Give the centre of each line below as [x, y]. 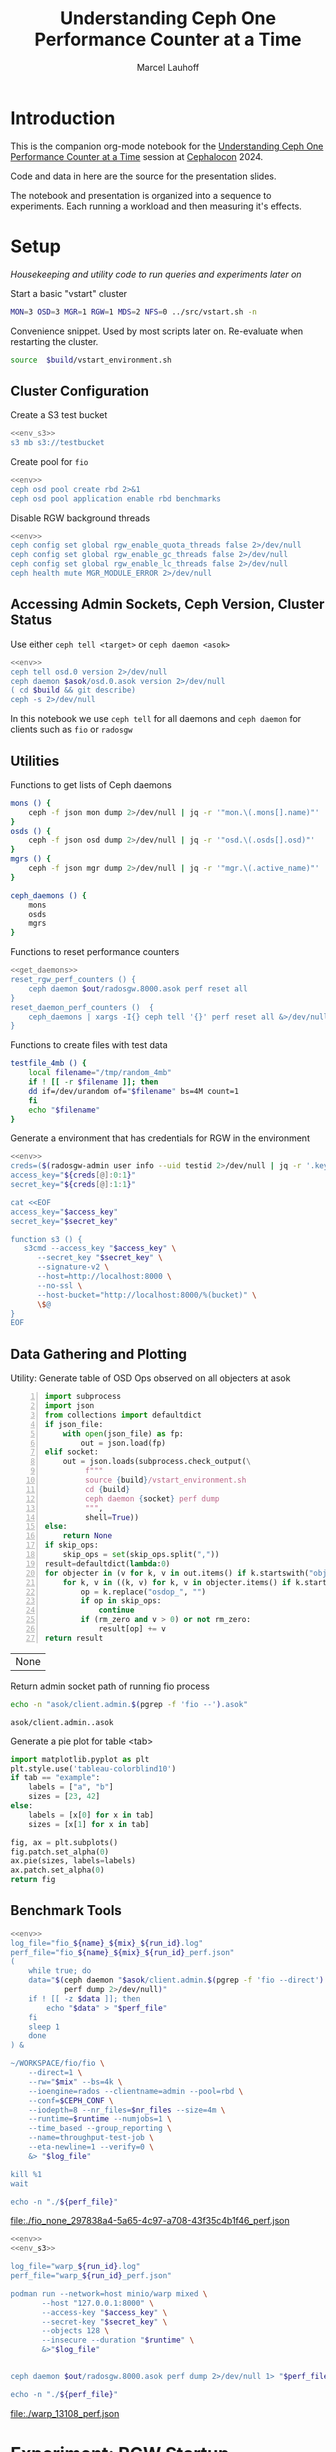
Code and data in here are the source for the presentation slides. [143, 176]
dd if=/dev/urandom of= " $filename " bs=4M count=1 [134, 1091]
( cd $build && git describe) [73, 690]
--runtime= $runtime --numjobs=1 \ [100, 2119]
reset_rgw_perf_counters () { [73, 980]
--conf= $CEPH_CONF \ [71, 2100]
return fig [33, 1880]
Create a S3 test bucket [59, 415]
